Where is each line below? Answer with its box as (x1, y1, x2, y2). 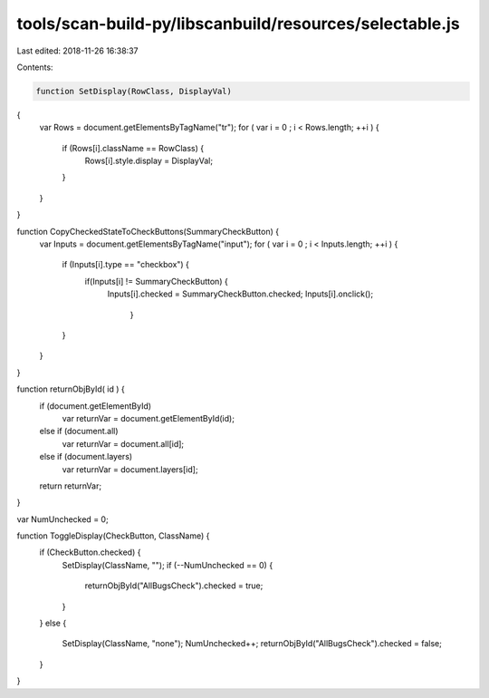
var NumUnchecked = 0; (16, 513, 109, 525)
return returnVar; (39, 480, 102, 491)
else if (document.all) (39, 426, 119, 437)
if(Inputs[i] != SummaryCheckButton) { (84, 276, 228, 286)
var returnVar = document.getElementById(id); (62, 412, 235, 423)
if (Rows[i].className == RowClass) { (62, 142, 204, 153)
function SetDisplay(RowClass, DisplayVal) (35, 86, 233, 96)
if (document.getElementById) (39, 400, 152, 412)
